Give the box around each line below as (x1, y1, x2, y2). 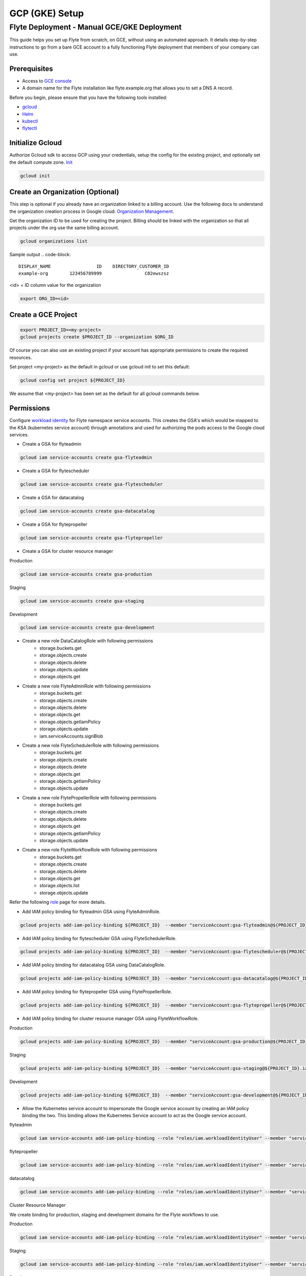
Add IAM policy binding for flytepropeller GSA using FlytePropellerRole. (22, 989, 172, 995)
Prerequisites (9, 64, 53, 73)
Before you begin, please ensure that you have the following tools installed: (9, 94, 168, 101)
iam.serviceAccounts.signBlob (39, 733, 104, 739)
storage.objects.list (39, 882, 80, 889)
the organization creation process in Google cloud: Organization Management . (9, 208, 174, 214)
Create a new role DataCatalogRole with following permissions (22, 638, 153, 644)
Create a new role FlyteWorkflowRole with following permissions (22, 847, 158, 853)
